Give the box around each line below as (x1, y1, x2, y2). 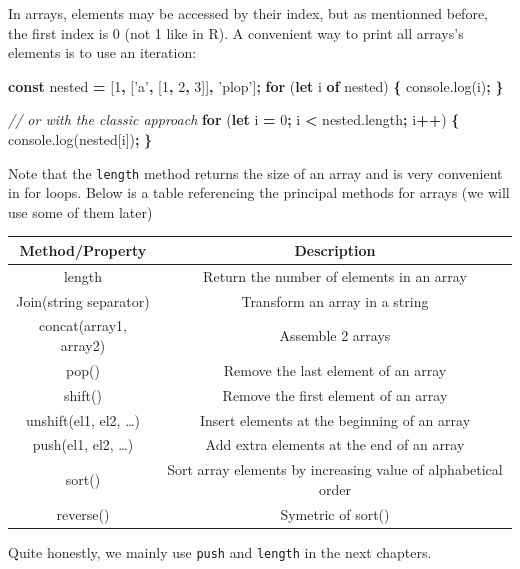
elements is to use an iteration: (8, 42, 197, 63)
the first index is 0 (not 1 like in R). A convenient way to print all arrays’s (8, 22, 464, 43)
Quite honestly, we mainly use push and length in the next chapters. (8, 541, 432, 562)
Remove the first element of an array (222, 384, 448, 405)
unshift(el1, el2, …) (25, 409, 140, 430)
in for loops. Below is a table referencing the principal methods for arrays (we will (8, 182, 510, 203)
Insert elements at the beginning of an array (199, 409, 471, 430)
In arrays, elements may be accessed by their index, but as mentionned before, (8, 3, 489, 23)
